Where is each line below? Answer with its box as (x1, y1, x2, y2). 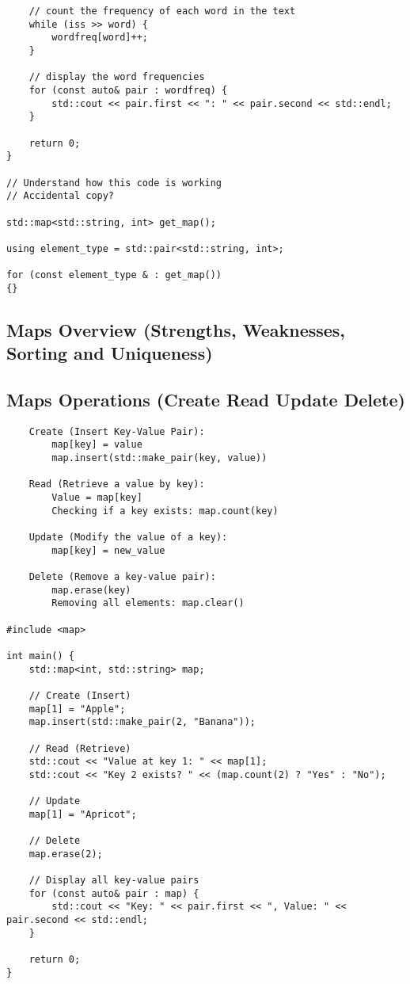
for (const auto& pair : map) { (28, 887, 199, 899)
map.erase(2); (28, 848, 103, 860)
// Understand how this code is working (6, 177, 222, 189)
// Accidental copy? (6, 190, 115, 202)
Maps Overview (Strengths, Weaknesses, (6, 317, 346, 341)
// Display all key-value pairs (28, 875, 199, 887)
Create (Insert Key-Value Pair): (28, 425, 205, 437)
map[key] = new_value (51, 544, 165, 556)
